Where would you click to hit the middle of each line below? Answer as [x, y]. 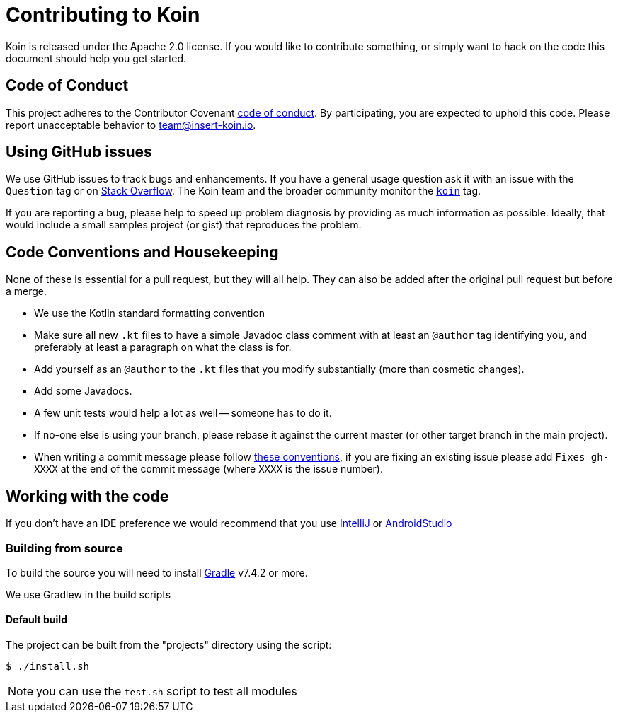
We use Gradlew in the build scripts [88, 594]
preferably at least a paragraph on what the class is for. [163, 347]
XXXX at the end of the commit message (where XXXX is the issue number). [208, 469]
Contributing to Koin [103, 15]
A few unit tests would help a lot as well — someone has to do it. [183, 413]
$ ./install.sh [48, 667]
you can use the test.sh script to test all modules [167, 691]
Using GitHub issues [79, 152]
